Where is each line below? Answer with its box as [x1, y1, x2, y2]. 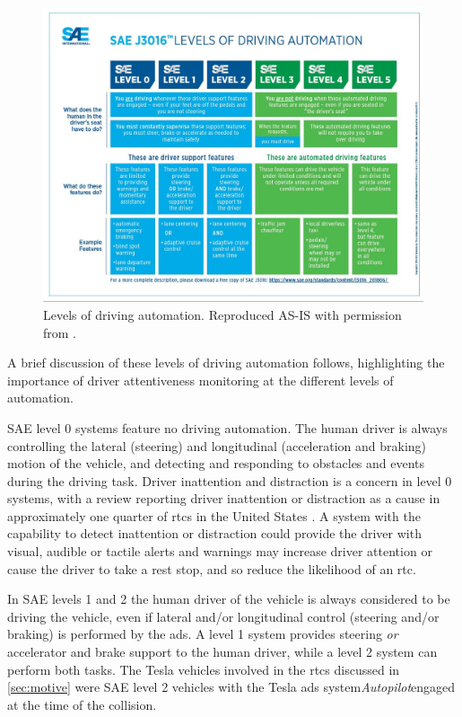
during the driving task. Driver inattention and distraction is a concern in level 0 [7, 471, 452, 490]
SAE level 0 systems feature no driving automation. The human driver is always [7, 418, 448, 437]
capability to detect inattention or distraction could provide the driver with [7, 524, 422, 543]
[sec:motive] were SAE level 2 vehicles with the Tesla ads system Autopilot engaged [7, 677, 456, 696]
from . [43, 323, 77, 341]
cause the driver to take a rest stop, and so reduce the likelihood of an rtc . [7, 559, 416, 578]
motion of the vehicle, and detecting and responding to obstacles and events [7, 454, 425, 473]
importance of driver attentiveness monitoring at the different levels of [7, 370, 394, 389]
